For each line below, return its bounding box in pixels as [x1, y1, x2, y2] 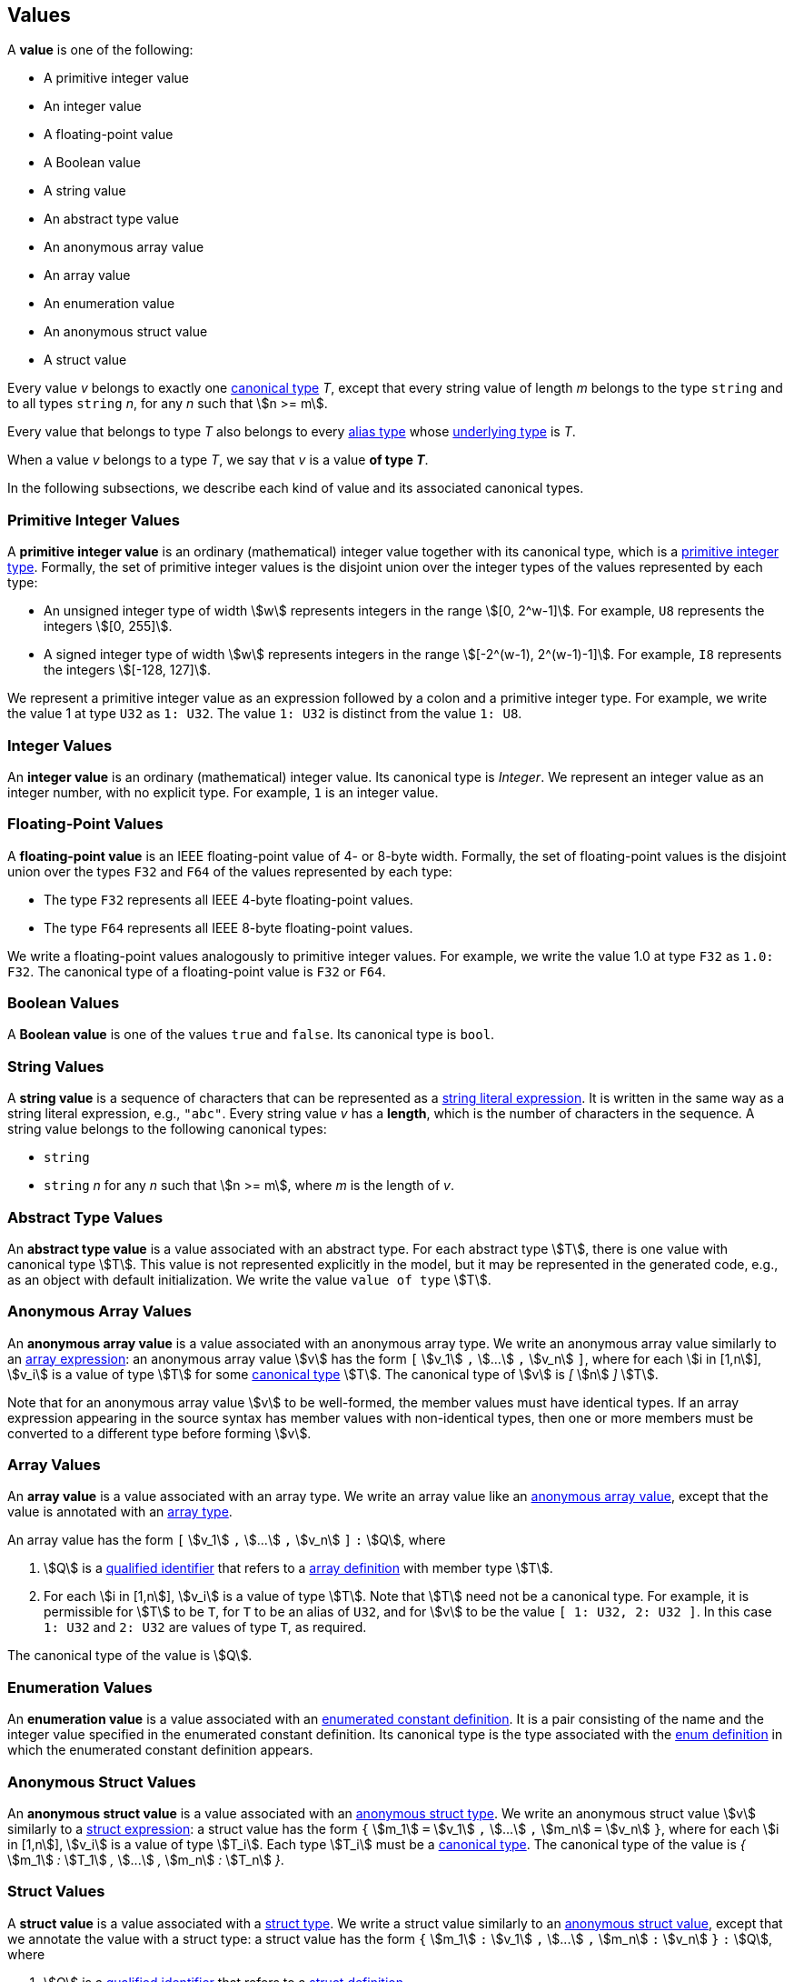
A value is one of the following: [7, 42, 194, 58]
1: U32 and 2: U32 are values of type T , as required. [44, 1619, 367, 1636]
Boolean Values [7, 994, 120, 1013]
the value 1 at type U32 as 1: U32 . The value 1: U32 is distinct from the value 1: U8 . [7, 706, 522, 722]
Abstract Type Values [7, 1207, 164, 1226]
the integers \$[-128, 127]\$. [44, 662, 212, 678]
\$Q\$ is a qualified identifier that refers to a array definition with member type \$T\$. [44, 1560, 553, 1577]
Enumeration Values [7, 1677, 153, 1697]
